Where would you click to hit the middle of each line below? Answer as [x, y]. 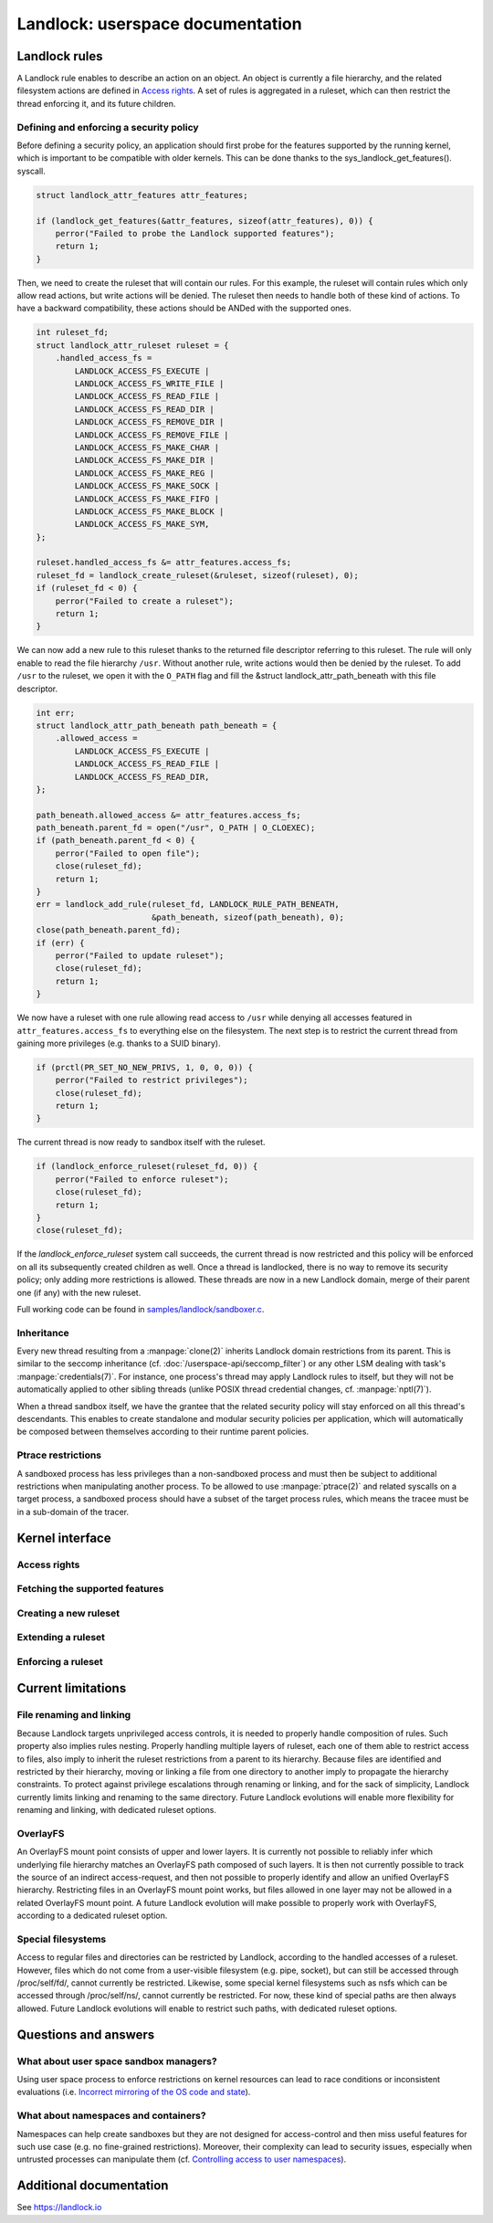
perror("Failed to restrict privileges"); [152, 1080]
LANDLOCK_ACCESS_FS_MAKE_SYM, [142, 524]
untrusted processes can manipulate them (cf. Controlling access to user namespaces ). [182, 2159]
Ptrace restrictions [59, 1455]
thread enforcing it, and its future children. [96, 103]
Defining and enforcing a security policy [108, 127]
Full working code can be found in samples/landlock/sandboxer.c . [141, 1309]
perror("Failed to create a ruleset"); [145, 601]
